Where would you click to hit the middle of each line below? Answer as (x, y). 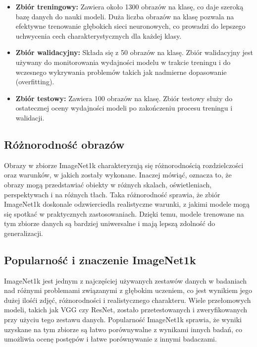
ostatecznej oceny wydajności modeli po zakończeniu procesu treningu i (124, 108)
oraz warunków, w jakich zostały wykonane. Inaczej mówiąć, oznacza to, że (118, 175)
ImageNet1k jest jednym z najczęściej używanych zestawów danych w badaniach (126, 280)
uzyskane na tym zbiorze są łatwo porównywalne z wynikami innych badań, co (123, 329)
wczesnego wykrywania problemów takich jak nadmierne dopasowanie (121, 72)
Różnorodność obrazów (64, 144)
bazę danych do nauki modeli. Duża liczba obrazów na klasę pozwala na (125, 16)
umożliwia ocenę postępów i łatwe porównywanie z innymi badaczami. (110, 339)
